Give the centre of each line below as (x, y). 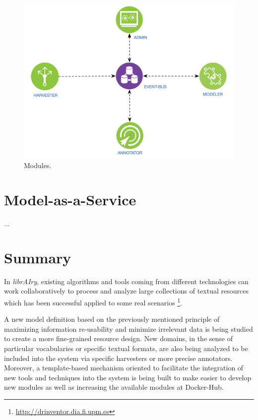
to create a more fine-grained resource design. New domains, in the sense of (118, 338)
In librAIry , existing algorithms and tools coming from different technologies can (126, 281)
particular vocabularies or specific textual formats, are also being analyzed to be (126, 348)
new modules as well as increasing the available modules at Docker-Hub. (114, 387)
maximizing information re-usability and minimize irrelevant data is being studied (129, 329)
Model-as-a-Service (70, 200)
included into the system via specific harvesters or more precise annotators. (118, 358)
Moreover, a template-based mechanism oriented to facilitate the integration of (124, 368)
